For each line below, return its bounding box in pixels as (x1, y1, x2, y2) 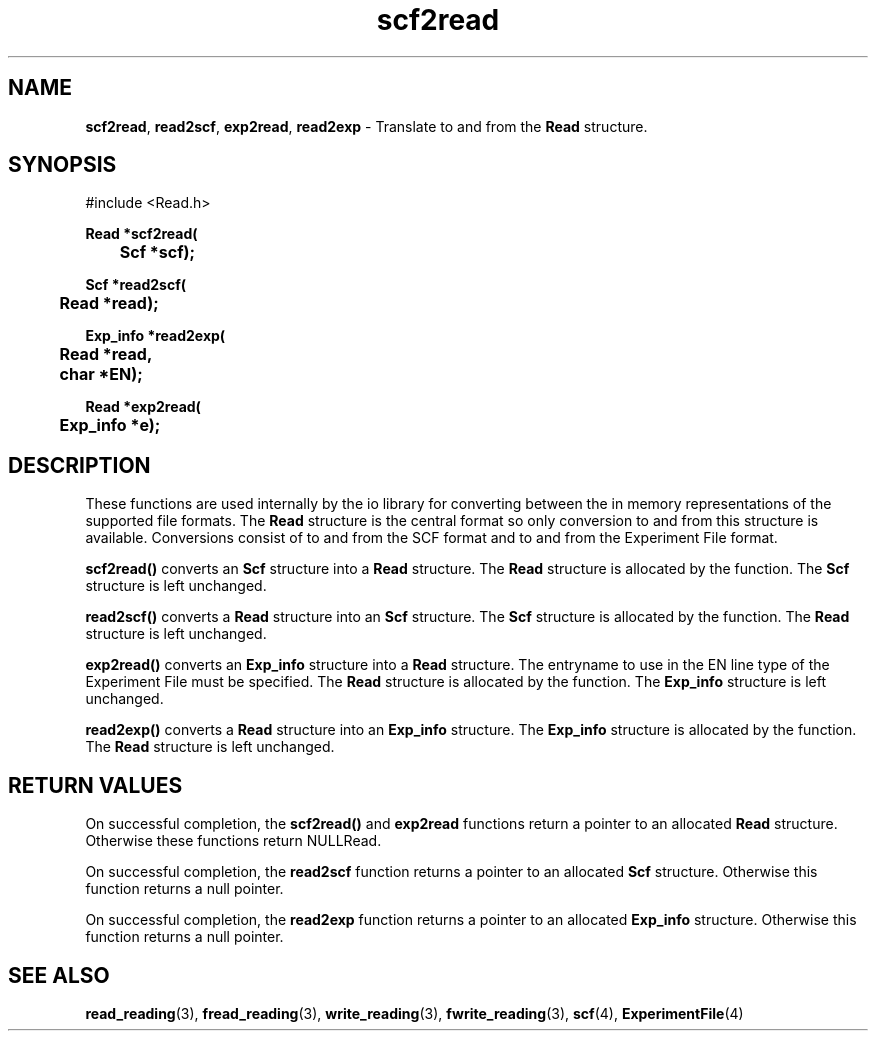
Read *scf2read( (85, 225, 198, 243)
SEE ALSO (8, 962, 110, 988)
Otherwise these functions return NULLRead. (85, 832, 382, 850)
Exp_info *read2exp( (85, 327, 226, 345)
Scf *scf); (119, 242, 196, 263)
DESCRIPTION (8, 452, 151, 478)
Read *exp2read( (85, 398, 201, 416)
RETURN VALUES (8, 772, 183, 798)
